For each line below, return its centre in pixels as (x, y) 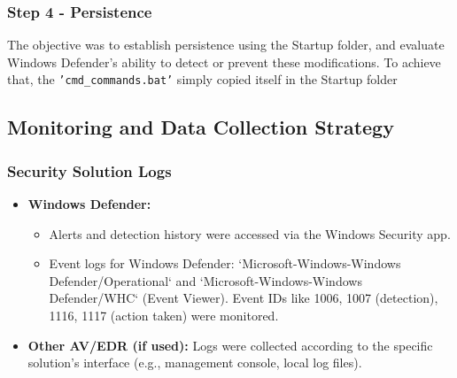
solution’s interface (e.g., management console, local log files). (195, 363)
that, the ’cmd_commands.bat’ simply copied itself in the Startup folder (202, 79)
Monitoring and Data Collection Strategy (201, 127)
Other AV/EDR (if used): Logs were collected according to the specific (230, 345)
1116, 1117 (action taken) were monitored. (164, 316)
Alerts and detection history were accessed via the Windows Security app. (250, 233)
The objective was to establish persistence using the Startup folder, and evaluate (226, 45)
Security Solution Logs (89, 170)
